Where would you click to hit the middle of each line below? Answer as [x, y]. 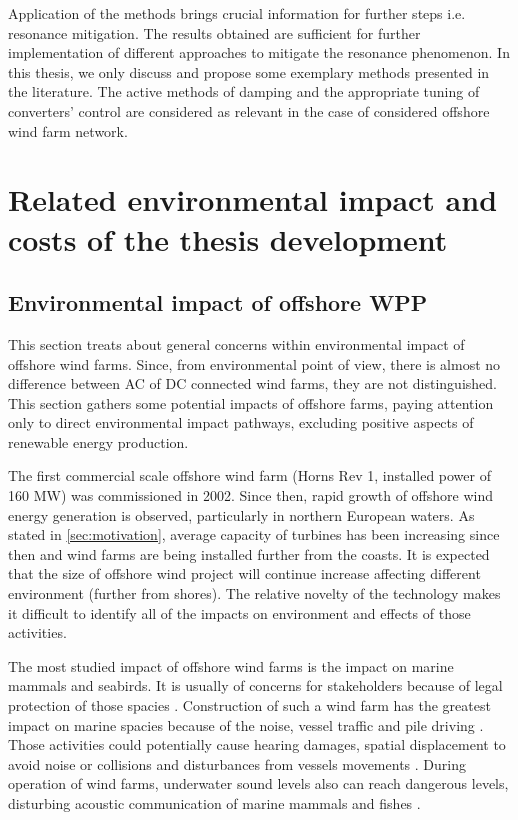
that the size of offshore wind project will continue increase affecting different [244, 573]
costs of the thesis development [228, 238]
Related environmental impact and [253, 199]
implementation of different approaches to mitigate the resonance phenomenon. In [259, 52]
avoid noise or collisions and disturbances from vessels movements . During [237, 763]
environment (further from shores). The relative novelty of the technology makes [254, 593]
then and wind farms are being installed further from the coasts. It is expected [249, 553]
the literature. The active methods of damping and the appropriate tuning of [244, 91]
